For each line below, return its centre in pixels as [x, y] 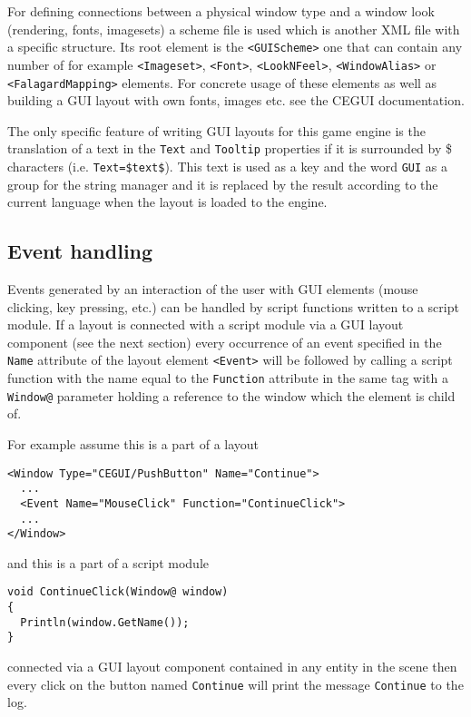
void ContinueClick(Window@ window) [118, 592]
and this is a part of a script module [108, 562]
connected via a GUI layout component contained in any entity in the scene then [232, 667]
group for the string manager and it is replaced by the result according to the [223, 184]
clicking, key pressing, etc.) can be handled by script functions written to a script [233, 306]
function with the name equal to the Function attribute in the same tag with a [228, 378]
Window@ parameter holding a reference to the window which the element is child [231, 395]
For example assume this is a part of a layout [133, 443]
